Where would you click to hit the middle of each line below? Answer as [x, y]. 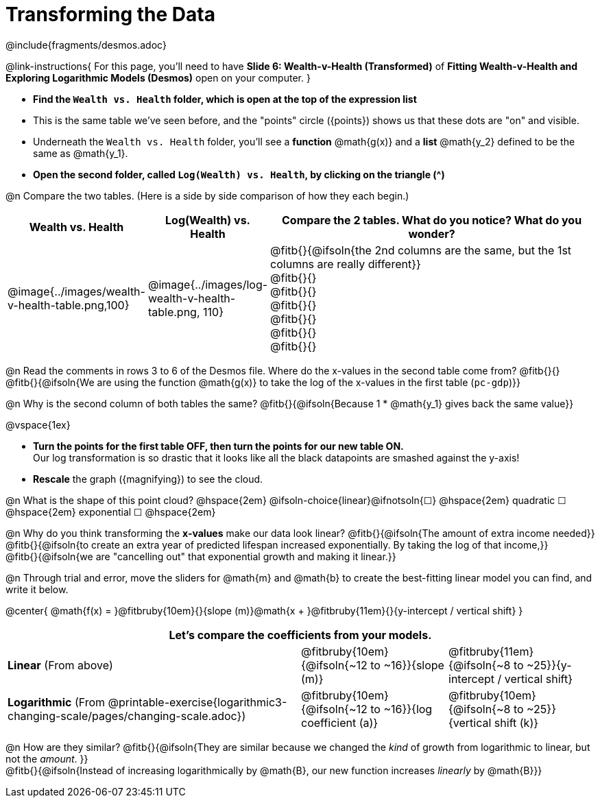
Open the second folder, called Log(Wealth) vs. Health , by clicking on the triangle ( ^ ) [239, 174]
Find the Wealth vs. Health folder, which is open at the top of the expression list [225, 99]
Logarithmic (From [57, 702]
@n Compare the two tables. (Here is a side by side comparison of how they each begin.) [207, 195]
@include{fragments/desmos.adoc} [86, 45]
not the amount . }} [47, 758]
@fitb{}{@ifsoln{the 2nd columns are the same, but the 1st [421, 250]
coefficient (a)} [340, 722]
